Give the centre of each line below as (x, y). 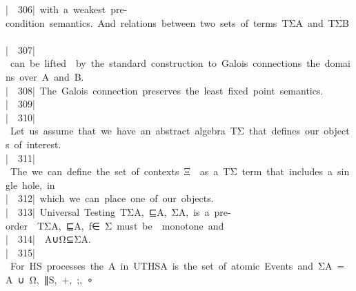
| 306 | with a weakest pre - (67, 9)
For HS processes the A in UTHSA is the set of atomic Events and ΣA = (178, 266)
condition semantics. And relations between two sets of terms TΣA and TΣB (177, 22)
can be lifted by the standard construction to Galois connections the (165, 63)
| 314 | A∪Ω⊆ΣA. (48, 239)
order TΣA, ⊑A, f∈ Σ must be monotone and (115, 225)
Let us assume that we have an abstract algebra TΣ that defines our (165, 131)
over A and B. (52, 76)
